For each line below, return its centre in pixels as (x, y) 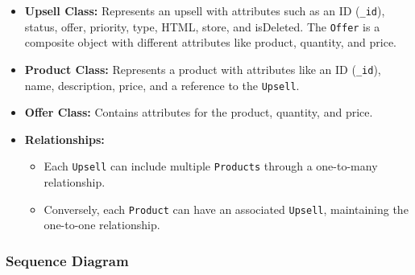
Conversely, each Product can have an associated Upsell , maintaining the (226, 209)
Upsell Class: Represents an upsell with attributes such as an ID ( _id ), (205, 10)
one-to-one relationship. (102, 225)
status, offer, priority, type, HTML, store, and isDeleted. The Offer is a (202, 26)
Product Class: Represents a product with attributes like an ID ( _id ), (203, 69)
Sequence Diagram (67, 260)
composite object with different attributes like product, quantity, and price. (210, 42)
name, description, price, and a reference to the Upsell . (162, 85)
